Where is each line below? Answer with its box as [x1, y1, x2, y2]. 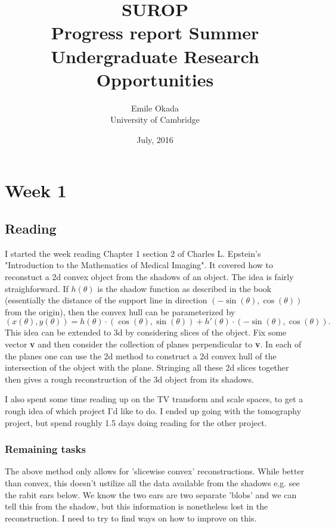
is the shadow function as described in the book [97, 282, 272, 294]
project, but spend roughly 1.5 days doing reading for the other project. [5, 416, 267, 428]
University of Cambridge [110, 113, 200, 126]
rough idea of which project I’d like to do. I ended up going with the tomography [5, 404, 302, 417]
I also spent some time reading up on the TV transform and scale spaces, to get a [5, 393, 303, 405]
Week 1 [5, 178, 67, 203]
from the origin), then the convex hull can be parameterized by [5, 305, 235, 318]
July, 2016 [137, 133, 173, 145]
